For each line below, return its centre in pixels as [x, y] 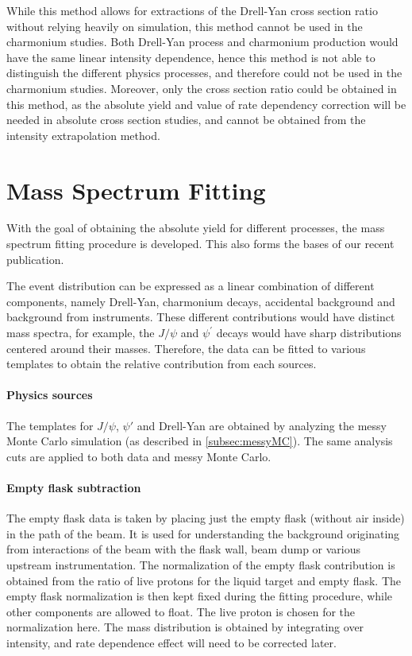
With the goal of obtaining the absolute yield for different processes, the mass [196, 228]
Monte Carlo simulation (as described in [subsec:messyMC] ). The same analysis [200, 441]
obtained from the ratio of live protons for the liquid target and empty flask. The [204, 580]
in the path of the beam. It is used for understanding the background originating [203, 533]
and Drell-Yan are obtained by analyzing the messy [262, 425]
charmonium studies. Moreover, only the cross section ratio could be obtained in [202, 88]
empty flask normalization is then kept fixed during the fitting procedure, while [200, 596]
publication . [35, 259]
